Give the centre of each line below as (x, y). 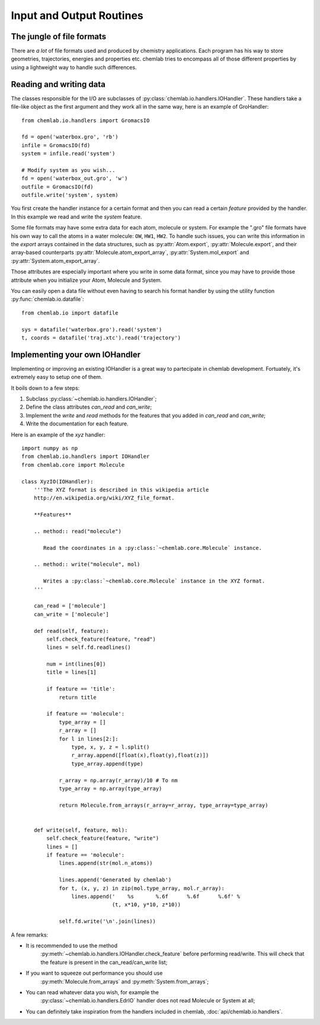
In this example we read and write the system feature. (76, 217)
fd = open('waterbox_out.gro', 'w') (75, 179)
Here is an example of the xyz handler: (58, 434)
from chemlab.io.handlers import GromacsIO (86, 120)
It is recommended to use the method (72, 946)
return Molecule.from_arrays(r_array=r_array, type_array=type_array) (164, 805)
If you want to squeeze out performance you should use (94, 973)
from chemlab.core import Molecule (73, 465)
